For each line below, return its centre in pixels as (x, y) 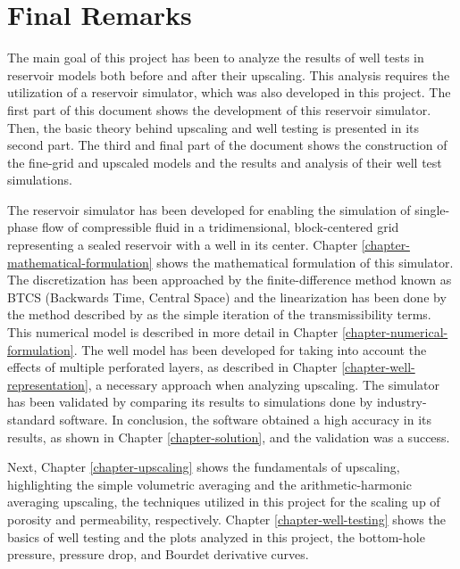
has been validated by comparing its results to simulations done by (190, 402)
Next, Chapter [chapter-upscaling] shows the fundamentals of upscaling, (204, 467)
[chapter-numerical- (395, 332)
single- (432, 209)
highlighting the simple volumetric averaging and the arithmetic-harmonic (209, 484)
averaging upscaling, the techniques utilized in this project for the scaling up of (224, 502)
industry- (401, 402)
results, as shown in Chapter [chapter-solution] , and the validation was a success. (229, 437)
